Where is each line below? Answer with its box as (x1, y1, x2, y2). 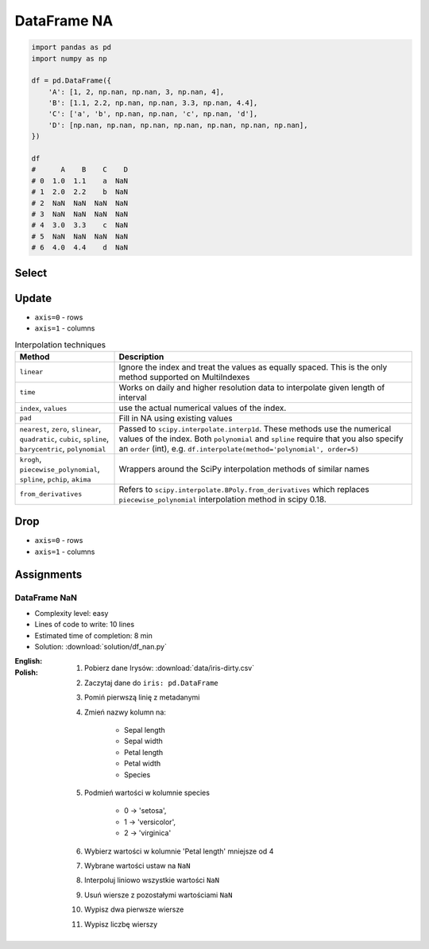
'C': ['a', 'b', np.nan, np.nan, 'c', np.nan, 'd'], (48, 110, 258, 118)
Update (14, 291, 52, 305)
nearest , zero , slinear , (19, 423, 102, 434)
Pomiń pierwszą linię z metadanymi (84, 692, 200, 703)
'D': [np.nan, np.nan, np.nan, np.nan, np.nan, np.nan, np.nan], (48, 120, 308, 130)
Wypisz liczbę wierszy (84, 919, 158, 929)
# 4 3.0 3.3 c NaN (31, 221, 129, 230)
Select (14, 266, 48, 280)
